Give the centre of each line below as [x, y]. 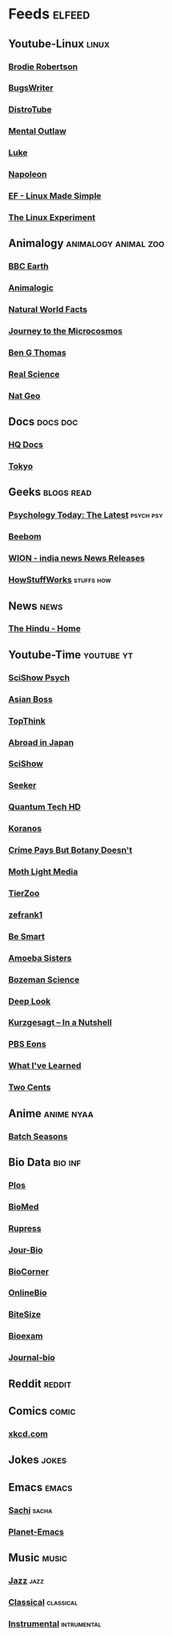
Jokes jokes [38, 1460]
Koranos [25, 829]
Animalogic [31, 288]
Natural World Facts [48, 310]
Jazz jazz [26, 1581]
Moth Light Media [43, 871]
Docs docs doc [43, 422]
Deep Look [30, 1001]
